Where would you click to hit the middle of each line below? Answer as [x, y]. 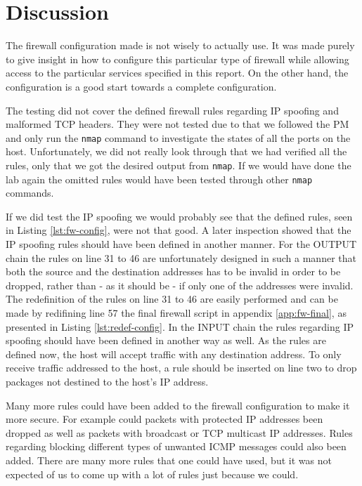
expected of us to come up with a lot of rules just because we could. [152, 474]
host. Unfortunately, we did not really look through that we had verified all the [176, 151]
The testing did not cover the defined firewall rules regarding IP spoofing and [172, 110]
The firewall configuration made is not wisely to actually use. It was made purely [180, 45]
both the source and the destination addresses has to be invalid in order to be [173, 271]
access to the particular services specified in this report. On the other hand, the [177, 73]
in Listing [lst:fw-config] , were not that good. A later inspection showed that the [179, 230]
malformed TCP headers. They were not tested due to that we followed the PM [177, 124]
